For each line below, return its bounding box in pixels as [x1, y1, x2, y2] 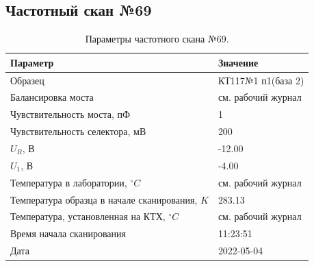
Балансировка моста [10, 90, 94, 104]
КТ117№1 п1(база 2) [218, 73, 304, 87]
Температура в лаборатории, [10, 175, 127, 189]
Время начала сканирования [10, 226, 126, 241]
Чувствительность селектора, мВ [10, 124, 146, 138]
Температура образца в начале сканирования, [10, 192, 198, 206]
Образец [10, 73, 44, 87]
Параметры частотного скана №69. [85, 32, 229, 46]
